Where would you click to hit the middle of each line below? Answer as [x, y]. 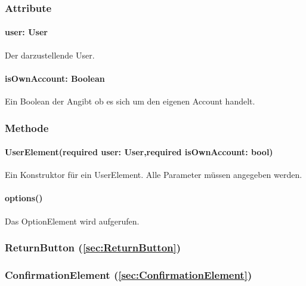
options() [24, 198]
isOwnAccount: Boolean [55, 78]
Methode [27, 127]
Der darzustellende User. [50, 55]
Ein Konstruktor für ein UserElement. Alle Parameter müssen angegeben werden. [154, 175]
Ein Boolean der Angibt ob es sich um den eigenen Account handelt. [130, 101]
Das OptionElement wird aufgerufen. [72, 221]
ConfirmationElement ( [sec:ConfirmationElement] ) [129, 275]
